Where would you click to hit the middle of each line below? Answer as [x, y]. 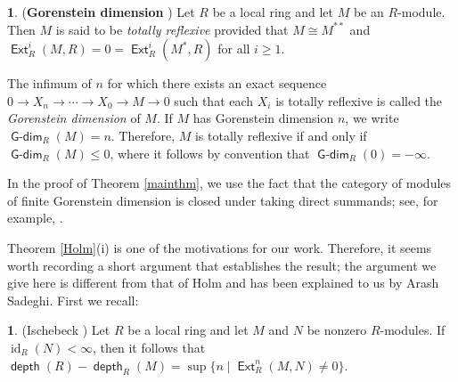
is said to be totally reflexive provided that [172, 29]
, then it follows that [149, 347]
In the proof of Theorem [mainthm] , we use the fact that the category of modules [229, 183]
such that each [214, 100]
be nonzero [337, 330]
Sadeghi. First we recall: [73, 300]
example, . [35, 218]
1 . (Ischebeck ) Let [59, 330]
